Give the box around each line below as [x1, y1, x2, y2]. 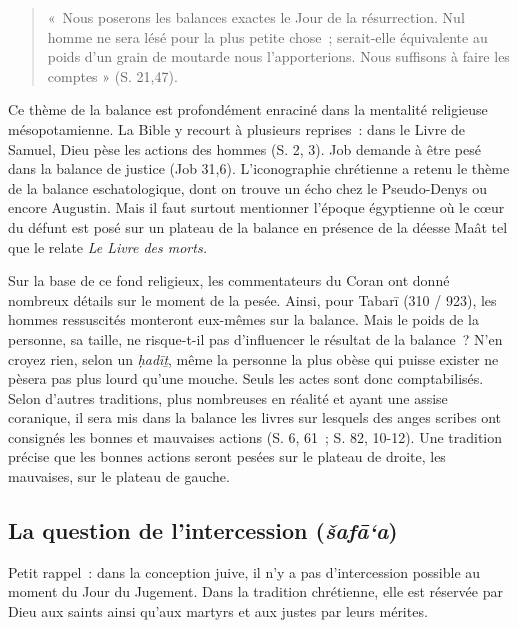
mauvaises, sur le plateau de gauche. [8, 466, 230, 487]
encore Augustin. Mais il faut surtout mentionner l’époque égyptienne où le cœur [8, 197, 505, 218]
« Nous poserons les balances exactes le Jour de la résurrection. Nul [47, 7, 465, 27]
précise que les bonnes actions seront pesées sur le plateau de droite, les [8, 446, 446, 467]
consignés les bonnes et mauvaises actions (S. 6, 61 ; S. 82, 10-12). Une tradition [8, 426, 503, 447]
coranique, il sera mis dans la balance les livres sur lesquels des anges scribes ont [8, 407, 501, 428]
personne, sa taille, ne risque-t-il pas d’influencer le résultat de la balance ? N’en [8, 328, 503, 349]
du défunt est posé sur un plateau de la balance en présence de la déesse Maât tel [8, 216, 508, 237]
